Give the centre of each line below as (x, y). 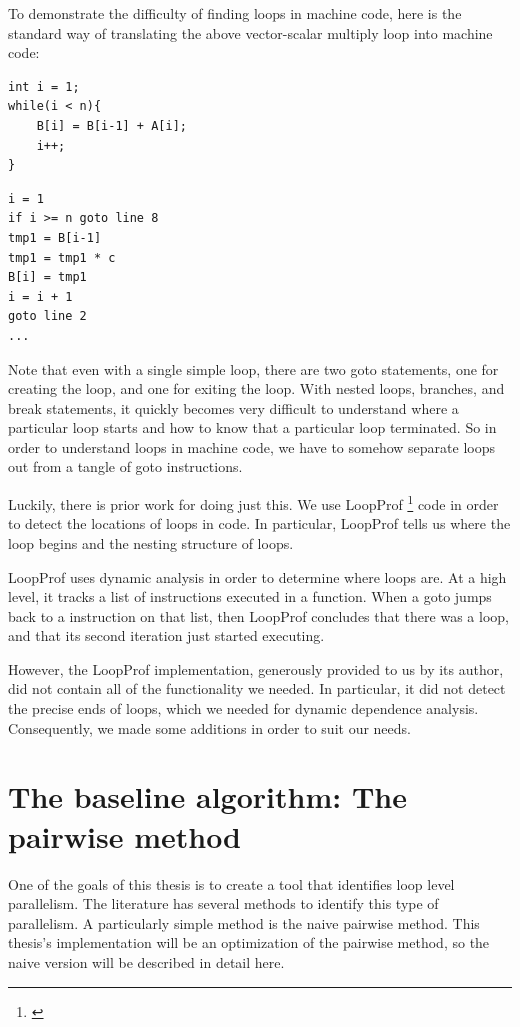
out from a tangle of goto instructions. (125, 466)
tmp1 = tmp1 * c (62, 257)
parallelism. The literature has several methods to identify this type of (223, 903)
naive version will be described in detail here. (146, 961)
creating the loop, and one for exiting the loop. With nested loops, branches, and (256, 388)
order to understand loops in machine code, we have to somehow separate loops (252, 446)
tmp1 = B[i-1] (55, 237)
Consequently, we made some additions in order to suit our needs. (209, 727)
